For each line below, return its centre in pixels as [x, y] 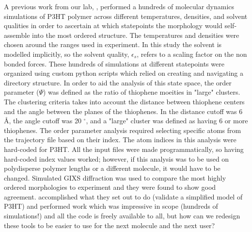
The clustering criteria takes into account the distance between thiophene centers [124, 101]
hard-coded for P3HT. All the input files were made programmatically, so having [124, 149]
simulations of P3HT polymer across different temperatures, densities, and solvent [126, 16]
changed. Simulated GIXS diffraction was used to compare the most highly [115, 177]
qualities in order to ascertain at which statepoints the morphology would [113, 25]
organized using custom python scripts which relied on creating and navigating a [124, 73]
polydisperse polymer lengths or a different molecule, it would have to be [112, 168]
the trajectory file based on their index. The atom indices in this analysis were [120, 140]
